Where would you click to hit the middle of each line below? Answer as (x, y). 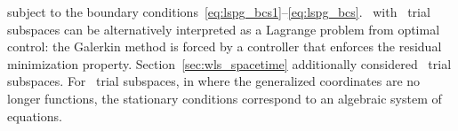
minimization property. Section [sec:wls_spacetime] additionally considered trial (229, 63)
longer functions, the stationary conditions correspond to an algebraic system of (225, 98)
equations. (35, 116)
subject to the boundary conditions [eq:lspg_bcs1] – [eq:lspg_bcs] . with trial (219, 12)
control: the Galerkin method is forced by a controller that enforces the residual (225, 46)
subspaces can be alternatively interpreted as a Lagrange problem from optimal (224, 29)
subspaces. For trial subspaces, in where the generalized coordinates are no (214, 81)
